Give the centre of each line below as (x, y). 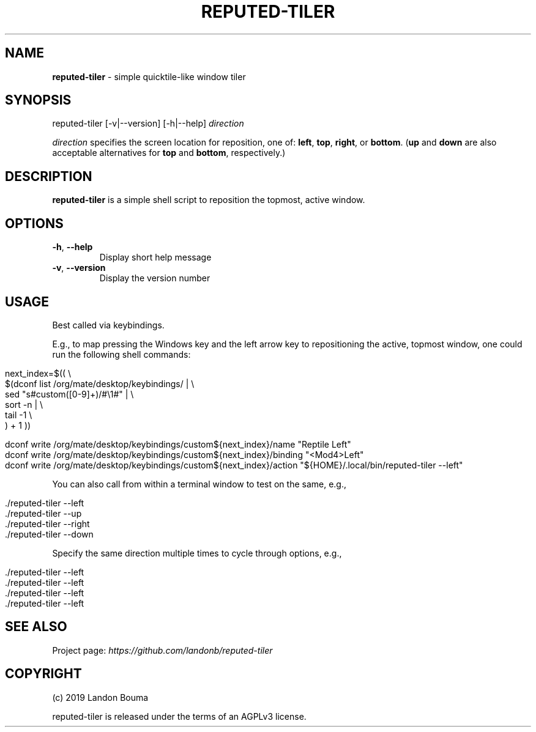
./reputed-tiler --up (43, 513)
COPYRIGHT (43, 674)
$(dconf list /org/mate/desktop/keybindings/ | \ (100, 383)
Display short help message (155, 257)
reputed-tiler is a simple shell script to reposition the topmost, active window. (209, 200)
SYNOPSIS (38, 100)
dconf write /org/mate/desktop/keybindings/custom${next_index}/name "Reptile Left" (178, 444)
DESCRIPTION (49, 176)
